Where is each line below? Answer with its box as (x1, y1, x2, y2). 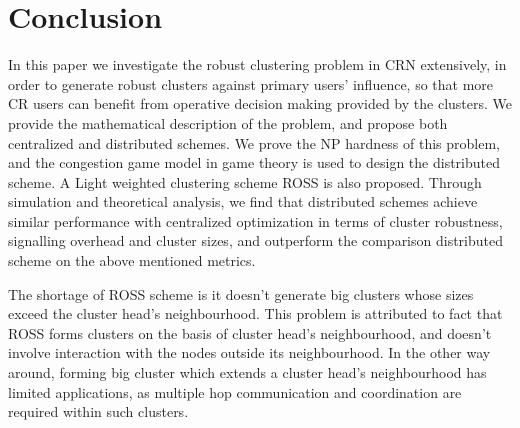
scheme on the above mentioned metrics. (8, 250, 256, 271)
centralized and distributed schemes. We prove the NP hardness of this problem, (8, 132, 501, 153)
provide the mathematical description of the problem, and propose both (8, 112, 448, 133)
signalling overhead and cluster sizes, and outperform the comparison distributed (8, 230, 504, 251)
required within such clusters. (8, 401, 189, 422)
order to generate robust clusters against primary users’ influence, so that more (8, 73, 494, 94)
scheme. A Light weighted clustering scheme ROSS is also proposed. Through (8, 171, 482, 192)
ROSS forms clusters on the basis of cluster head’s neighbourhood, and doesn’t (8, 322, 492, 343)
